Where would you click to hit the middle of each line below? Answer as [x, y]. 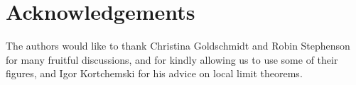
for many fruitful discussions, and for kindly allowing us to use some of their [172, 59]
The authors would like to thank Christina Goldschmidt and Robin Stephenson [178, 46]
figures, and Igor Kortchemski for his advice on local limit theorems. [154, 73]
